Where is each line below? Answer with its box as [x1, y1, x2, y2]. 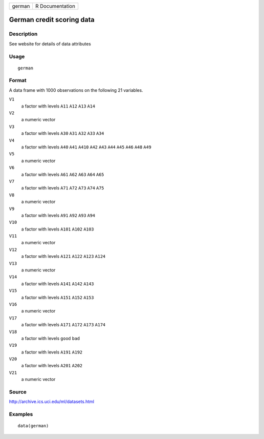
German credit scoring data [9, 16, 95, 24]
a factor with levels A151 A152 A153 [21, 294, 94, 300]
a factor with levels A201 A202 [21, 363, 83, 369]
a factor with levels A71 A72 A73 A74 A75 [21, 185, 105, 191]
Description [9, 31, 38, 38]
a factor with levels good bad [21, 335, 80, 341]
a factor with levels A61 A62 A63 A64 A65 [21, 171, 105, 177]
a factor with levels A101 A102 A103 [21, 226, 94, 232]
